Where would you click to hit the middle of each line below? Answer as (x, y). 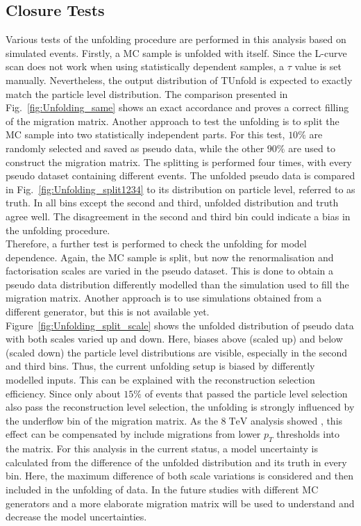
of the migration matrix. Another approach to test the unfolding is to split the (173, 121)
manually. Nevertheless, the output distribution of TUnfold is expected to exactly (179, 80)
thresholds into (308, 434)
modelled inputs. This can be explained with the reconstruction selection (160, 380)
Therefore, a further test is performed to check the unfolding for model (156, 244)
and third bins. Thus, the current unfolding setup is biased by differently (160, 366)
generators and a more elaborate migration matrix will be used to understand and (180, 503)
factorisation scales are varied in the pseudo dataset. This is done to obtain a (169, 271)
